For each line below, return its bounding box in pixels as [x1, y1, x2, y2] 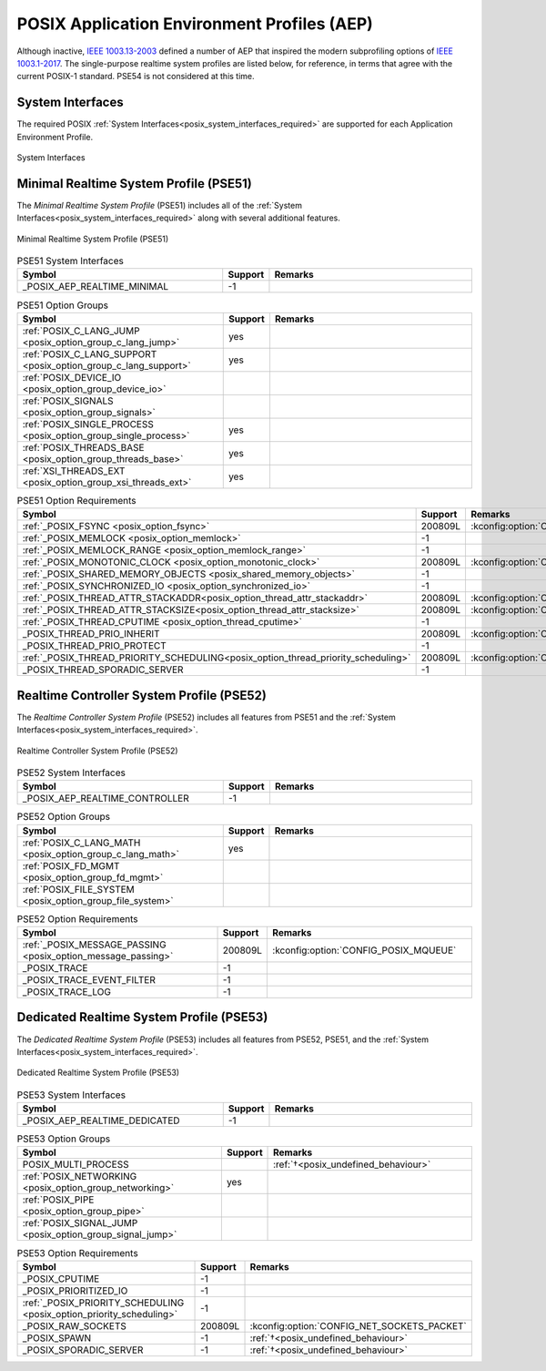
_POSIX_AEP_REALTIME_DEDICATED [22, 1114, 181, 1127]
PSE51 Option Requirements [16, 495, 136, 507]
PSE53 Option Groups [16, 1132, 111, 1145]
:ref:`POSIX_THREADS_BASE [22, 441, 145, 454]
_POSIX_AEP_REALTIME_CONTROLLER [22, 793, 190, 805]
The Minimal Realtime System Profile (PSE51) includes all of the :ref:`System [16, 200, 302, 210]
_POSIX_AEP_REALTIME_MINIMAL [22, 281, 169, 293]
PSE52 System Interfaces [16, 766, 126, 779]
